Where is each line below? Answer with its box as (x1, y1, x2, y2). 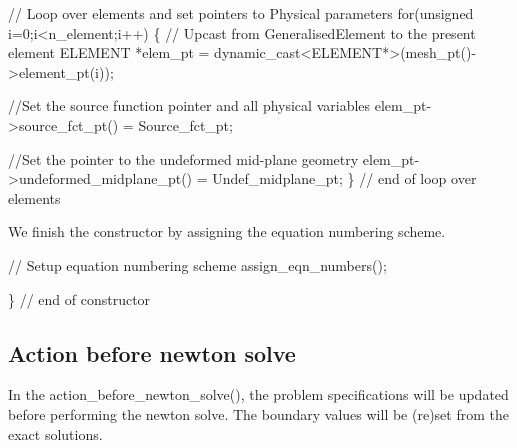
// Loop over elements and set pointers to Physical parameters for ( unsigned (8, 3, 474, 23)
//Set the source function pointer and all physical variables (8, 95, 371, 116)
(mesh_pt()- (400, 42, 477, 63)
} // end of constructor (8, 288, 151, 309)
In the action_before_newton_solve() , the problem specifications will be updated (8, 384, 509, 405)
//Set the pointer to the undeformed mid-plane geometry (8, 148, 359, 169)
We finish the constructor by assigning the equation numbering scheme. (8, 221, 446, 242)
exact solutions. (8, 423, 103, 444)
